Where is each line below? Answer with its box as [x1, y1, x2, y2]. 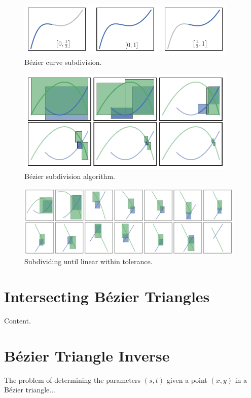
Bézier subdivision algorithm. [24, 171, 115, 182]
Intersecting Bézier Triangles [4, 286, 210, 307]
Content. [4, 315, 31, 326]
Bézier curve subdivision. [24, 56, 102, 67]
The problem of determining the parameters [4, 374, 140, 385]
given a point [166, 374, 207, 385]
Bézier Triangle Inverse [4, 345, 170, 366]
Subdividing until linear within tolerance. [24, 256, 153, 267]
